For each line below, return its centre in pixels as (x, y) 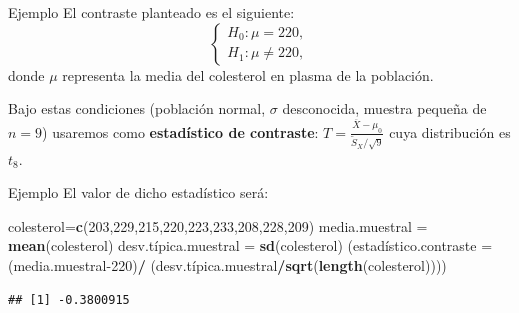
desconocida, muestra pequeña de (384, 108)
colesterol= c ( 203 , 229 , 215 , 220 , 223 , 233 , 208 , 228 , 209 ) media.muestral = (218, 225)
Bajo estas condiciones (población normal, (137, 108)
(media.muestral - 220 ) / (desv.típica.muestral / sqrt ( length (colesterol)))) (227, 264)
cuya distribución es (450, 131)
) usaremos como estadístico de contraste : (180, 131)
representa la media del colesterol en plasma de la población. (248, 74)
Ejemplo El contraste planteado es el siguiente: (151, 12)
